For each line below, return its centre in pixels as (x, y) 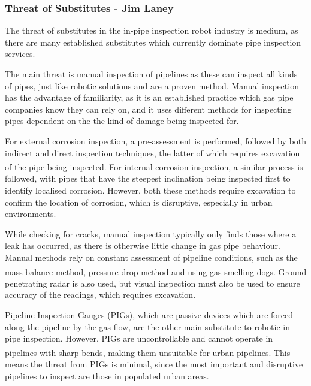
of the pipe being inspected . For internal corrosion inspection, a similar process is (154, 166)
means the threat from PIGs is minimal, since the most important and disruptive (154, 364)
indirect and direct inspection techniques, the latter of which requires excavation (153, 153)
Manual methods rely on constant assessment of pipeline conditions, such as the (151, 257)
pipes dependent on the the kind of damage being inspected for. (122, 121)
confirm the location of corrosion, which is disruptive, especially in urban (139, 202)
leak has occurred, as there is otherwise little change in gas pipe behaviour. (143, 245)
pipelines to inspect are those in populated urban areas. (107, 376)
